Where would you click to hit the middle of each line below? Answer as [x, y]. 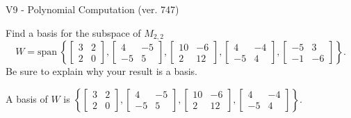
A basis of [27, 98]
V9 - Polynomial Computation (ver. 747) [92, 9]
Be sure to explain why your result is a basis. [102, 71]
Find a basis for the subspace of [73, 32]
